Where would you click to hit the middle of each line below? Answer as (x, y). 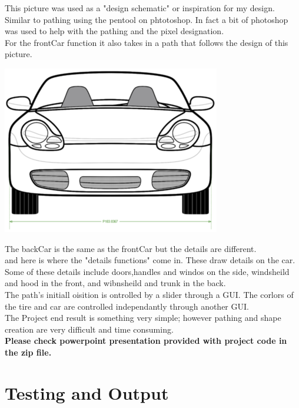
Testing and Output (87, 392)
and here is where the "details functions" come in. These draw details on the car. (150, 260)
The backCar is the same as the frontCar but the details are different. (131, 248)
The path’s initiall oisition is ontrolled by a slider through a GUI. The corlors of (149, 294)
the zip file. (28, 352)
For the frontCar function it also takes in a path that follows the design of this (147, 42)
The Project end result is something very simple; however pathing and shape (143, 318)
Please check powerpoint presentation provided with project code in (146, 341)
